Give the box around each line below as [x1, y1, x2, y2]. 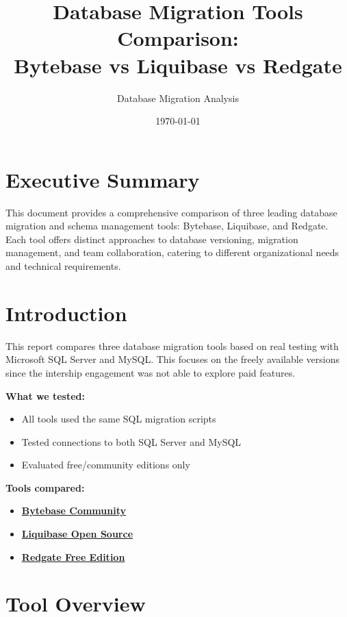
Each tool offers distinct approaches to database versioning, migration [5, 231, 298, 246]
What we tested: [5, 388, 86, 403]
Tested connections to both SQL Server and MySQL [21, 434, 242, 449]
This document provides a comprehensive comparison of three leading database [5, 205, 337, 219]
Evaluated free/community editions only [21, 457, 190, 472]
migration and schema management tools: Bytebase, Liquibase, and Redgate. [5, 218, 329, 233]
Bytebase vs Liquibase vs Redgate [14, 51, 342, 79]
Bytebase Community [21, 503, 126, 518]
